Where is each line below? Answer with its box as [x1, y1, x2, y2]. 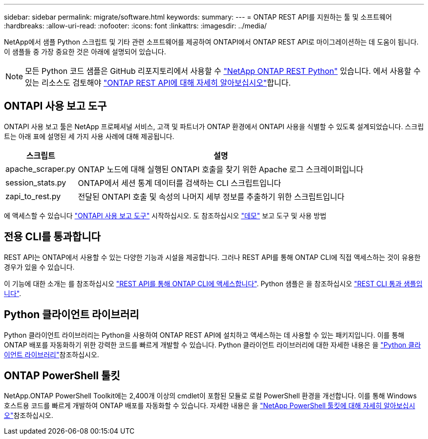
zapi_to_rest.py [5, 191, 61, 201]
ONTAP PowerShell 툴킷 [4, 369, 120, 382]
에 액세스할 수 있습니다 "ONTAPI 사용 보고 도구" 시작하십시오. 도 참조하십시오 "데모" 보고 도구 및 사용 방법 [4, 211, 326, 220]
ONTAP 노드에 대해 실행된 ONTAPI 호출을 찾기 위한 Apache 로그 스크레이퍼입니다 [78, 164, 364, 174]
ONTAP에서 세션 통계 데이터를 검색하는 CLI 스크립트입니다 [78, 178, 281, 188]
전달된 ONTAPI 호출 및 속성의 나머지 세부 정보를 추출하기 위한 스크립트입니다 [78, 191, 344, 202]
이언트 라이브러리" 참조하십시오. [4, 350, 99, 359]
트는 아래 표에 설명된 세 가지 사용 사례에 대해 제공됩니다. [4, 132, 174, 140]
